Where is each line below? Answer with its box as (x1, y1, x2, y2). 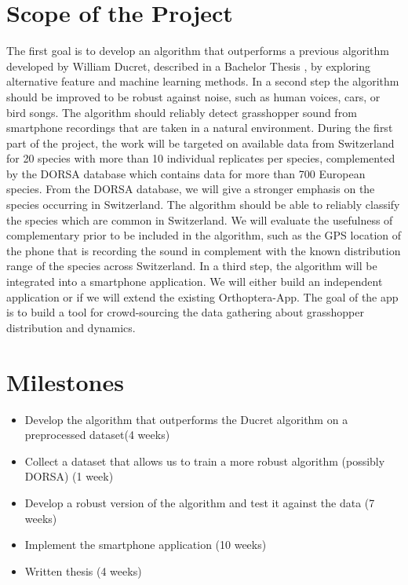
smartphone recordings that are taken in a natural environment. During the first (6, 119, 393, 136)
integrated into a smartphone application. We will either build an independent (6, 273, 383, 290)
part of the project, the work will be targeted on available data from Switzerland (6, 134, 395, 151)
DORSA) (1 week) (24, 468, 114, 484)
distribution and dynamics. (6, 319, 136, 335)
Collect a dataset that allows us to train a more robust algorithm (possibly (24, 452, 385, 469)
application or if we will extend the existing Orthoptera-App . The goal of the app (6, 288, 399, 305)
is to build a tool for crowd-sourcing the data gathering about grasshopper (6, 304, 364, 320)
